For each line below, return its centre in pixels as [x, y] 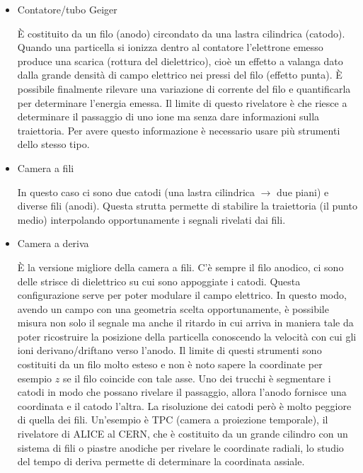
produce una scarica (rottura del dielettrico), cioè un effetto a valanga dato [180, 61]
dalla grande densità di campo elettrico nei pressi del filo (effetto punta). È [180, 75]
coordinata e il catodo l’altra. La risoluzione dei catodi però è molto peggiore [184, 405]
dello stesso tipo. [53, 144]
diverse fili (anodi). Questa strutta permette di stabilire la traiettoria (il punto [187, 206]
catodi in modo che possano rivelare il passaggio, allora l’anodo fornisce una [182, 392]
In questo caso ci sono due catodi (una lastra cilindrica [136, 192]
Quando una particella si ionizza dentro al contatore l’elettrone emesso [170, 47]
